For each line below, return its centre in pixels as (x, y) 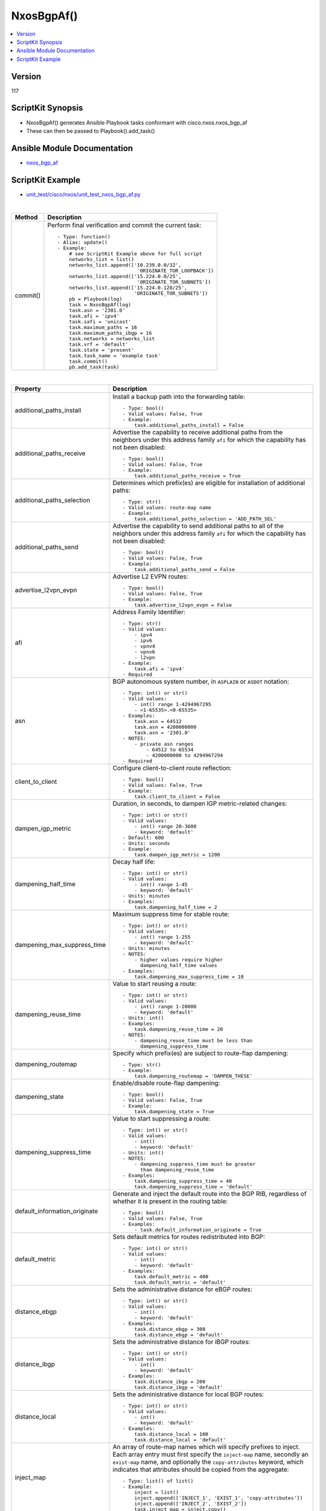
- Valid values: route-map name (167, 507)
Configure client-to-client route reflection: (172, 768)
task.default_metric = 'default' (180, 1282)
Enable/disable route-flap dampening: (166, 1083)
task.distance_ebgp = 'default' (179, 1335)
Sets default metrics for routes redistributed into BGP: (189, 1237)
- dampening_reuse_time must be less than (193, 1040)
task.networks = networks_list (112, 338)
